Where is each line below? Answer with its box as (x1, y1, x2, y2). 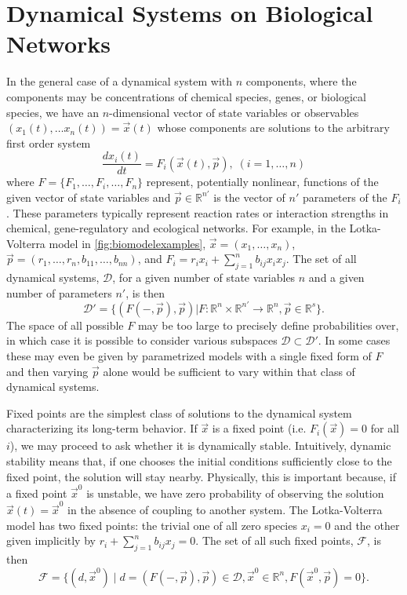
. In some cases (318, 332, 391, 349)
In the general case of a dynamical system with (6, 73, 233, 89)
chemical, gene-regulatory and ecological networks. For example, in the (6, 220, 346, 236)
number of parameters (6, 284, 112, 301)
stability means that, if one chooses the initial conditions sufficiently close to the (6, 452, 392, 469)
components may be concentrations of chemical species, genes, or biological (6, 88, 366, 104)
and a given (308, 269, 365, 286)
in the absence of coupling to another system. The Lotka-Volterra (67, 502, 383, 518)
